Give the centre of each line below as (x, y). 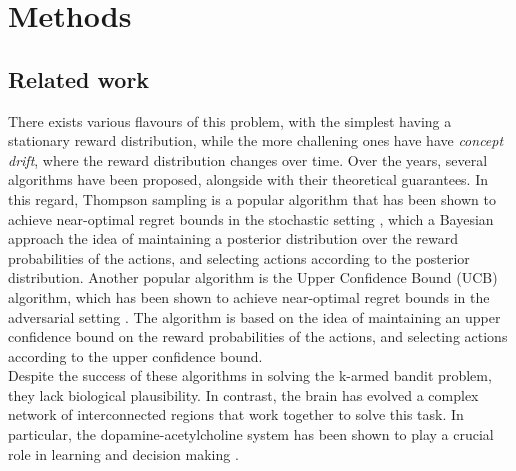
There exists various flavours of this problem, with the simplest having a (230, 120)
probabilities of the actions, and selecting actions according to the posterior (239, 257)
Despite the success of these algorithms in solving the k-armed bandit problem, (250, 375)
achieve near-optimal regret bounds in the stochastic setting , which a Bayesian (251, 218)
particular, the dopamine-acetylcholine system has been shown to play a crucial (251, 434)
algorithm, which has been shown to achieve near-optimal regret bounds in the (249, 296)
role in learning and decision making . (123, 453)
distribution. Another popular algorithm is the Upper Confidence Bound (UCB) (253, 277)
